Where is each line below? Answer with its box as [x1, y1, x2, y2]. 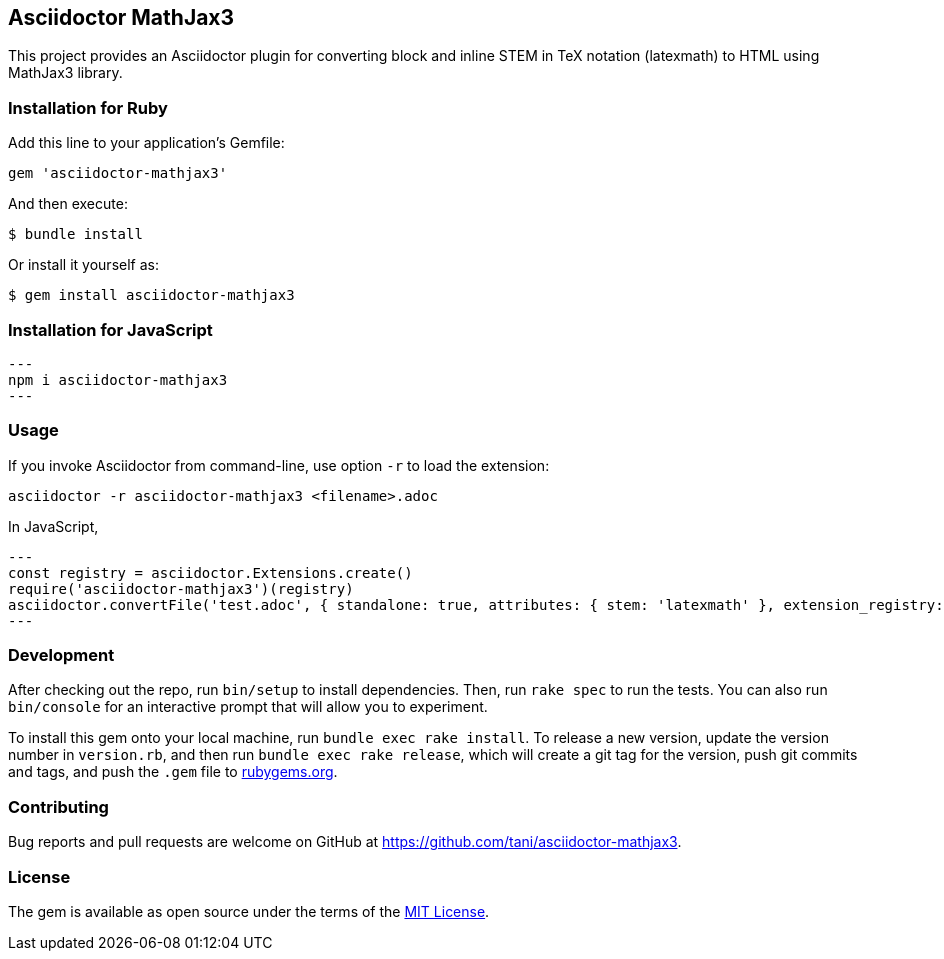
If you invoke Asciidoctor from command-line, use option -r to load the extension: [8, 456, 550, 474]
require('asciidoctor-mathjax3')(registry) [8, 580, 354, 597]
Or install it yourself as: [8, 256, 159, 274]
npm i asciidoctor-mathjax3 [8, 371, 228, 388]
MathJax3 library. [8, 64, 123, 82]
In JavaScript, [8, 517, 99, 535]
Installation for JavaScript [8, 319, 213, 340]
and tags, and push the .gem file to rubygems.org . [8, 763, 338, 781]
